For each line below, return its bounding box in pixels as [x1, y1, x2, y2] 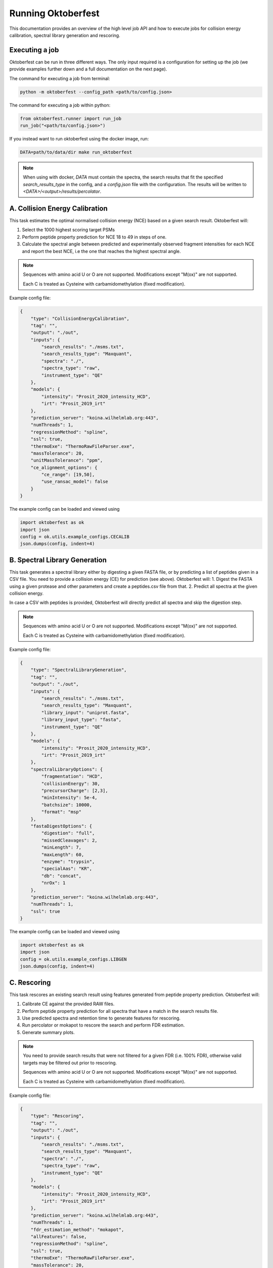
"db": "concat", [41, 873, 82, 878]
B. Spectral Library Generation [9, 555, 107, 564]
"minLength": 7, [41, 844, 82, 851]
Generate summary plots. [22, 1029, 75, 1035]
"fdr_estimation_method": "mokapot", [30, 1226, 124, 1232]
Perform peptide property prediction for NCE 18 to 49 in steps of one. [22, 234, 167, 240]
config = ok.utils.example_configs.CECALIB [20, 534, 130, 540]
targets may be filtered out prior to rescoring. [23, 1060, 117, 1066]
